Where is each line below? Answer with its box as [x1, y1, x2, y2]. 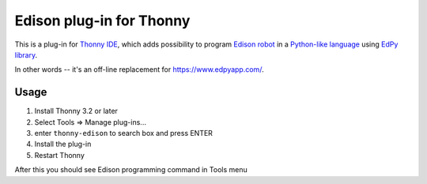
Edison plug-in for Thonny [14, 12, 191, 29]
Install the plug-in [34, 139, 92, 149]
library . [14, 50, 38, 59]
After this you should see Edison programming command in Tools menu [14, 165, 248, 175]
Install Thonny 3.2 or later [34, 107, 119, 116]
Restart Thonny [34, 150, 85, 160]
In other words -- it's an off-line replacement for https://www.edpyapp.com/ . [14, 65, 264, 74]
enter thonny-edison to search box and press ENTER [34, 129, 213, 138]
